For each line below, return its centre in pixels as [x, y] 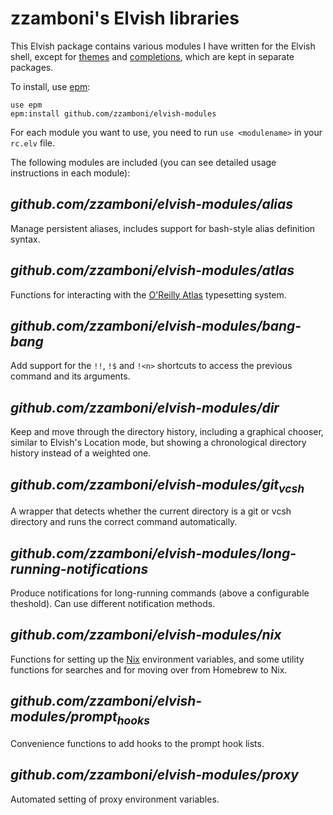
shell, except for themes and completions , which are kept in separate [152, 56]
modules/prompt [64, 717]
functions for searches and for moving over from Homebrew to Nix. [149, 669]
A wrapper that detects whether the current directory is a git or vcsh [151, 511]
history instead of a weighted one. [81, 453]
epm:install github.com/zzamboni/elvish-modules [113, 113]
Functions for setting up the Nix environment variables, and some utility [157, 659]
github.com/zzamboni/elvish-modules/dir [145, 407]
